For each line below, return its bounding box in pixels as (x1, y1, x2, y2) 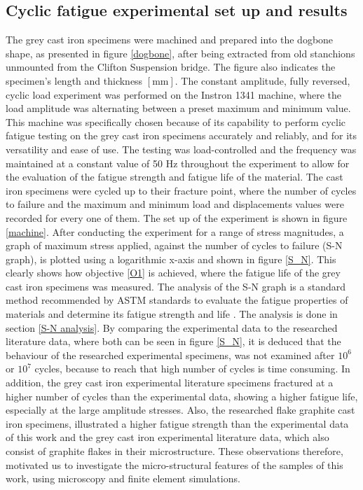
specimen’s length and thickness (6, 73, 143, 87)
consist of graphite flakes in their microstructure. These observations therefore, (6, 444, 343, 458)
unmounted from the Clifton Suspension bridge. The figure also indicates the (6, 59, 336, 74)
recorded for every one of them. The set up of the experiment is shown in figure (6, 210, 348, 225)
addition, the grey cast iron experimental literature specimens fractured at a (6, 375, 334, 390)
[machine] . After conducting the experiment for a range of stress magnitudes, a (6, 224, 344, 239)
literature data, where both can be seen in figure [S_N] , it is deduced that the (6, 334, 341, 349)
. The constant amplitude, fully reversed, (174, 73, 350, 87)
